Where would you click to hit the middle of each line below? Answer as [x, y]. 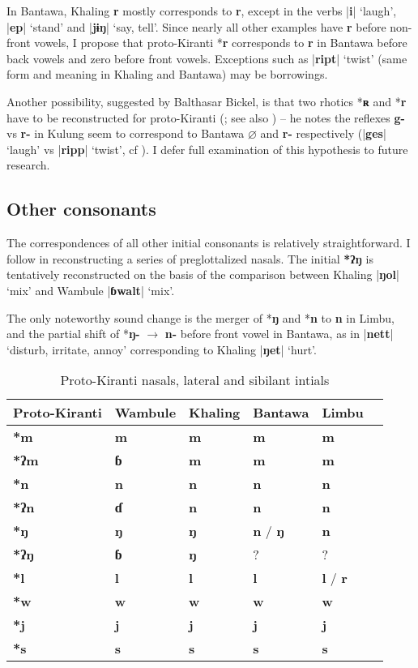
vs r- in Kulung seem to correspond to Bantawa [126, 133]
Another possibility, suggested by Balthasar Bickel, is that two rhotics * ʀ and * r [207, 101]
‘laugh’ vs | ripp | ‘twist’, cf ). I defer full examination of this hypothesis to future [207, 149]
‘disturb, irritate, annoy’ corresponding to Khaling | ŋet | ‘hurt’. [162, 349]
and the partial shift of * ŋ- [73, 334]
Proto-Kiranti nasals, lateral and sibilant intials [195, 380]
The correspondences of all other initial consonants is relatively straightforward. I [209, 243]
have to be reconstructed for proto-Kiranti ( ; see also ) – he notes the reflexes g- [206, 117]
